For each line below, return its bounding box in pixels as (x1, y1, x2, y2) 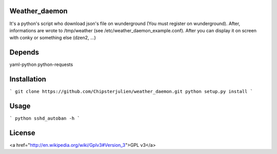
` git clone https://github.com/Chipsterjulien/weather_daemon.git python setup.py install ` (9, 89, 253, 95)
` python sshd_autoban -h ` (9, 116, 81, 121)
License (9, 128, 35, 137)
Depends (9, 48, 39, 57)
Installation (9, 75, 46, 84)
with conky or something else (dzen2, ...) (9, 35, 96, 41)
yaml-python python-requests (9, 61, 73, 68)
